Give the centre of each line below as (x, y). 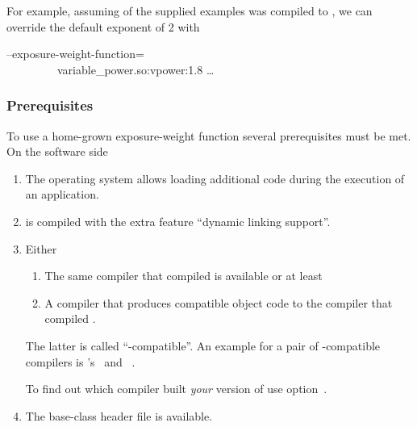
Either (41, 248)
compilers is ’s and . (80, 361)
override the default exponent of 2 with (103, 26)
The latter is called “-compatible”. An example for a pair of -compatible (203, 345)
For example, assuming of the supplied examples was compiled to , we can (190, 10)
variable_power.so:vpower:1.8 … (136, 69)
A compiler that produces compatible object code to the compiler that (219, 302)
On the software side (57, 151)
